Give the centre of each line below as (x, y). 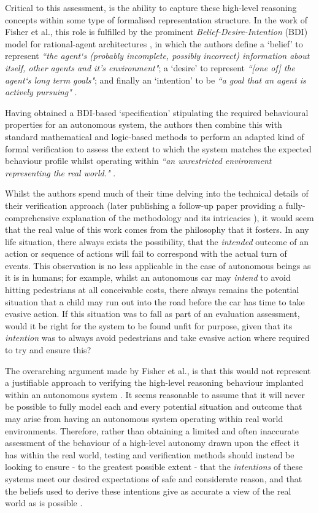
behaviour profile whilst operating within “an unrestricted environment (138, 161)
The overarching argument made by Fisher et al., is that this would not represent (158, 370)
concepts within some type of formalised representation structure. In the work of (156, 19)
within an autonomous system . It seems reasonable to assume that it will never (155, 394)
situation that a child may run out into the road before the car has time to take (155, 301)
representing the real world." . (60, 172)
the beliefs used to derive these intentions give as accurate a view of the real (148, 491)
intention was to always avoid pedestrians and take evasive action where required (157, 338)
